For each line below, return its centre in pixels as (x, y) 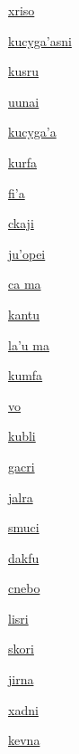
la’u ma (29, 344)
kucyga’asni (40, 40)
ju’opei (27, 253)
